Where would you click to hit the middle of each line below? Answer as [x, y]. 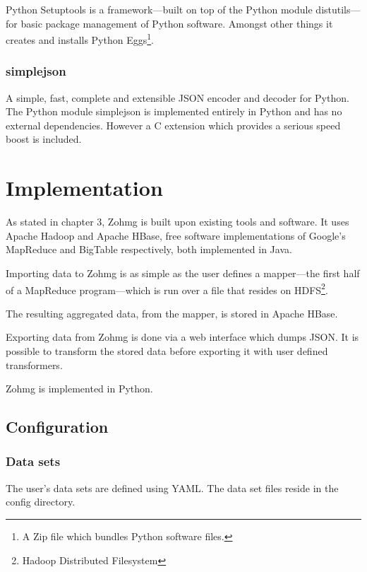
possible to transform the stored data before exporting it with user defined [167, 350]
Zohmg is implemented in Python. [79, 389]
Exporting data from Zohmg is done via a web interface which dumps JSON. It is [182, 337]
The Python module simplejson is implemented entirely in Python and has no [174, 111]
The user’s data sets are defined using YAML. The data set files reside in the [172, 488]
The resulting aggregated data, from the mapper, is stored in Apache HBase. [172, 313]
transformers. [34, 364]
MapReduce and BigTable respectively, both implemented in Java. [149, 249]
